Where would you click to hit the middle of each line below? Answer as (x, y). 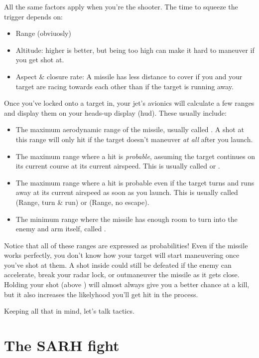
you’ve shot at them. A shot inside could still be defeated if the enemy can (118, 265)
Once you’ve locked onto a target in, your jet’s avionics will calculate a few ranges (129, 103)
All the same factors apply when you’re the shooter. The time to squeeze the (121, 6)
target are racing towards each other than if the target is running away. (125, 86)
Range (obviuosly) (43, 33)
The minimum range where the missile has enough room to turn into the (127, 219)
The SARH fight (62, 345)
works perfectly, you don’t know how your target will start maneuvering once (122, 255)
